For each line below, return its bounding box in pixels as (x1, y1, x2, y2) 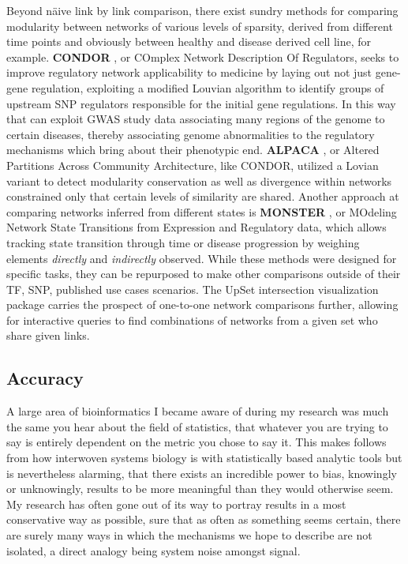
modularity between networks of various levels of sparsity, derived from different (6, 17, 393, 34)
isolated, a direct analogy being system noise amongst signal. (6, 542, 301, 558)
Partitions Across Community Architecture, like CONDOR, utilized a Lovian (6, 156, 379, 173)
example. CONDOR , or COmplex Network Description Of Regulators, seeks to (6, 48, 399, 65)
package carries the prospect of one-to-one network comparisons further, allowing (6, 296, 399, 313)
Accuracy (6, 366, 84, 390)
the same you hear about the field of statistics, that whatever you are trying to (6, 418, 388, 434)
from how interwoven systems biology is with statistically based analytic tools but (6, 449, 402, 466)
